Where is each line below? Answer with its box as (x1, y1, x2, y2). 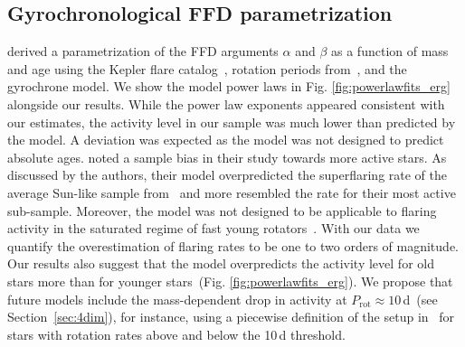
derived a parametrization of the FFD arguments (7, 42, 279, 61)
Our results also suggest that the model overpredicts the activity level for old (7, 254, 434, 273)
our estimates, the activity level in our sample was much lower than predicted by (7, 112, 456, 131)
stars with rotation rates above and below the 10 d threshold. (7, 324, 346, 343)
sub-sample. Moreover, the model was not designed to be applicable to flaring (7, 201, 437, 220)
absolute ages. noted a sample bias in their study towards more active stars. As (7, 147, 447, 166)
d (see (403, 289, 438, 308)
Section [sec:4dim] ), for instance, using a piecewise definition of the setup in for (7, 307, 454, 326)
